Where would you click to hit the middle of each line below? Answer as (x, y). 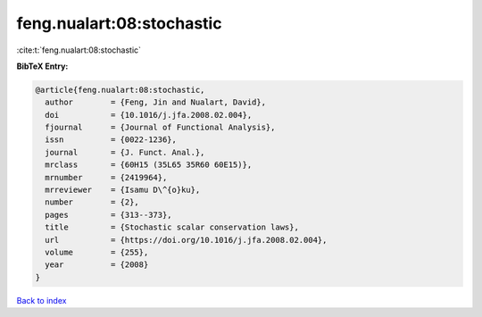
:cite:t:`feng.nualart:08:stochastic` (79, 50)
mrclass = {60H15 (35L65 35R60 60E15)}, (149, 165)
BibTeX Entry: (42, 66)
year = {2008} (97, 265)
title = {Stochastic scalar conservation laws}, (172, 227)
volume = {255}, (97, 252)
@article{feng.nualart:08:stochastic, (120, 90)
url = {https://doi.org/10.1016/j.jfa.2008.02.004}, (186, 240)
